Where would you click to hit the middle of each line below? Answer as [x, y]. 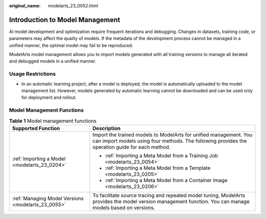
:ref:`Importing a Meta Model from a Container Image [166, 180]
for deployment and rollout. [49, 97]
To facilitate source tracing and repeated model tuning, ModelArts [169, 195]
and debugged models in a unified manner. [53, 61]
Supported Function [36, 128]
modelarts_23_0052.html [73, 6]
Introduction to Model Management [65, 20]
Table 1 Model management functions [53, 121]
